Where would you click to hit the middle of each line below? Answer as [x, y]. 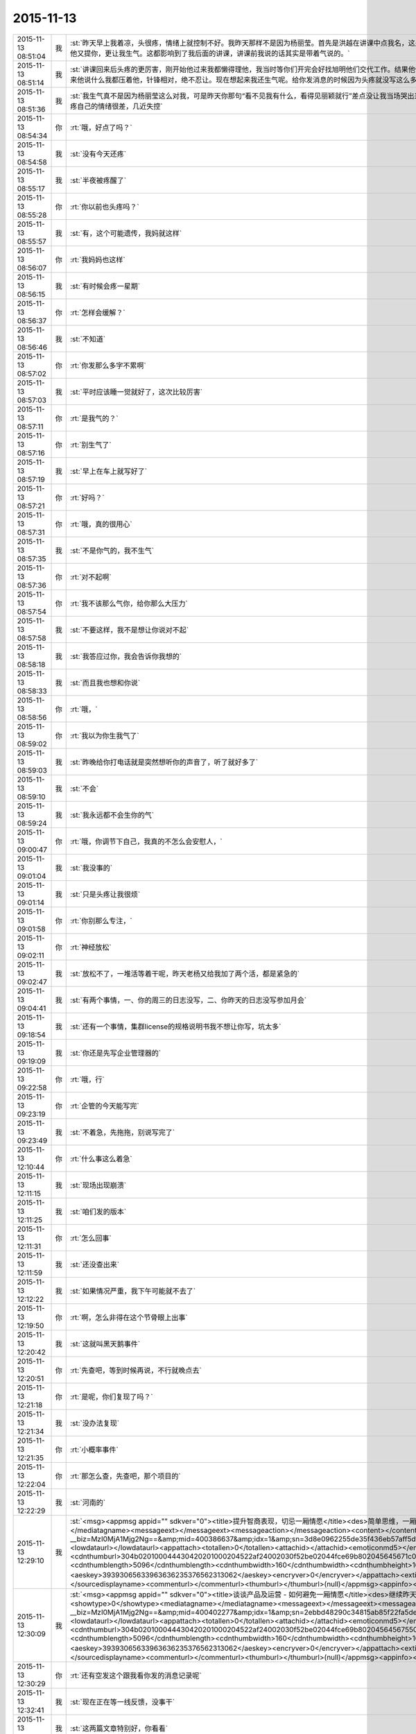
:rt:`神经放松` [90, 947]
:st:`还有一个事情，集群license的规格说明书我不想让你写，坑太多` [175, 1027]
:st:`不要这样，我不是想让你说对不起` [129, 630]
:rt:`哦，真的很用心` [101, 524]
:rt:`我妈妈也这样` [97, 259]
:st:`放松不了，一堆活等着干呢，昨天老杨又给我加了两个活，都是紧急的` [185, 973]
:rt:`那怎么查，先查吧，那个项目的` [125, 1476]
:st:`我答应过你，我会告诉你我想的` [126, 656]
